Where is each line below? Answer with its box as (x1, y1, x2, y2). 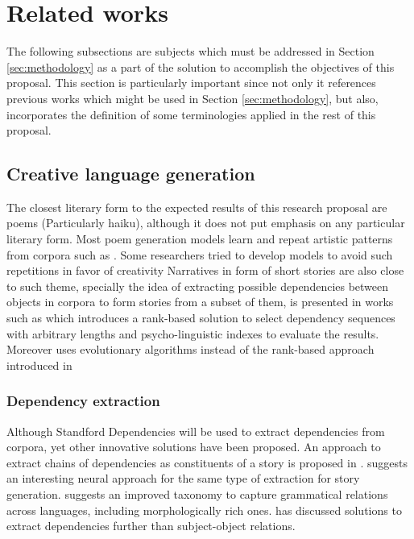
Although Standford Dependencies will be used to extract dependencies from (6, 422, 385, 439)
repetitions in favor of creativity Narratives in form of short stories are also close (6, 262, 404, 279)
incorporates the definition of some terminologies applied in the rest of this (6, 106, 376, 122)
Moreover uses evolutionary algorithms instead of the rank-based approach (6, 341, 375, 358)
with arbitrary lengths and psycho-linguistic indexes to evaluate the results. (6, 325, 379, 342)
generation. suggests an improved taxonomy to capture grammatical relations (6, 486, 388, 503)
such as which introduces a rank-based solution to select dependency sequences (6, 309, 395, 326)
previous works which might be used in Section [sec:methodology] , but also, (6, 89, 379, 106)
